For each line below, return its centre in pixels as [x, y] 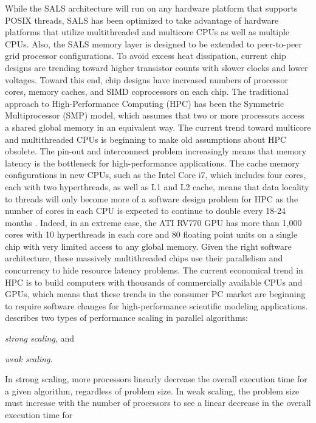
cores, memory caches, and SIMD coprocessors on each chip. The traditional [147, 91]
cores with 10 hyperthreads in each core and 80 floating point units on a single [151, 234]
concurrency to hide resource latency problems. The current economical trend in [154, 270]
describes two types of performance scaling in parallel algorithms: [126, 318]
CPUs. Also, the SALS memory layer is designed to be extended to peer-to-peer [153, 43]
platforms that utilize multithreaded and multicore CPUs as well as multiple [147, 32]
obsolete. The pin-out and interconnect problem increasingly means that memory [156, 151]
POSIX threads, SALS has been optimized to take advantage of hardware [142, 20]
